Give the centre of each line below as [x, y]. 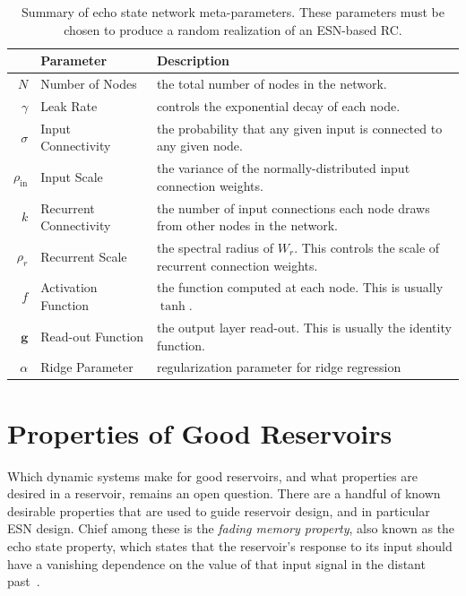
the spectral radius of [215, 248]
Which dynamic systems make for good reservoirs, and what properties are [213, 475]
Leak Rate [69, 105]
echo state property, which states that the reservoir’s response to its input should [230, 545]
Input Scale [72, 176]
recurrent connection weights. [237, 265]
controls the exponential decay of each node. [278, 105]
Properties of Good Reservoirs [200, 432]
